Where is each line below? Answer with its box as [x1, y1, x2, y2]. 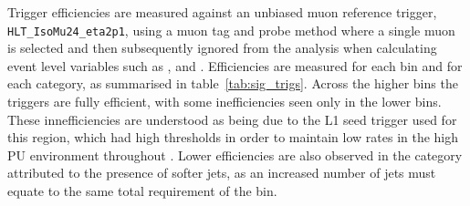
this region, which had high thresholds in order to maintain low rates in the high [7, 128, 459, 147]
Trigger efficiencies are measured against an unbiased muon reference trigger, [7, 3, 437, 21]
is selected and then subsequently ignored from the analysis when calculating [7, 38, 437, 57]
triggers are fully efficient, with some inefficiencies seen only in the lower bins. [7, 92, 442, 111]
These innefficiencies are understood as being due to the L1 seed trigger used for [7, 109, 457, 129]
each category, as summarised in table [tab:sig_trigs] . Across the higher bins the [7, 74, 458, 93]
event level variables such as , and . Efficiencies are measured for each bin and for [7, 56, 463, 75]
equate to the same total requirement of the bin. [7, 181, 277, 200]
